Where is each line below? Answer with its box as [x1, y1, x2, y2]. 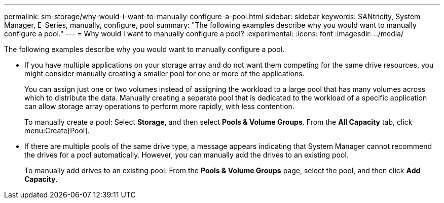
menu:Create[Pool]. [24, 126, 90, 135]
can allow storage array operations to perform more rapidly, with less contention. [24, 102, 294, 111]
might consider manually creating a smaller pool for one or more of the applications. [24, 69, 305, 78]
